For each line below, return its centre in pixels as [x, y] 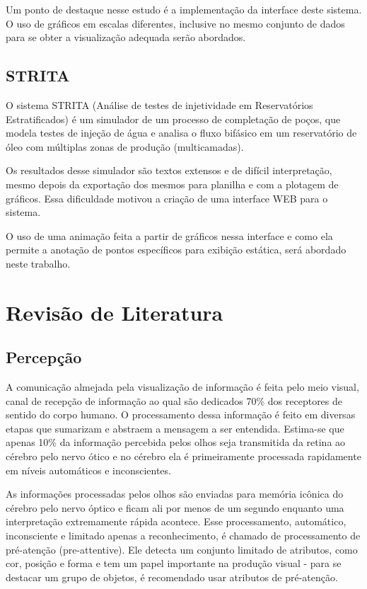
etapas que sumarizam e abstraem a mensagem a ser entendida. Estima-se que [175, 428]
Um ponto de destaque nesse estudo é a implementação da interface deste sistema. [184, 9]
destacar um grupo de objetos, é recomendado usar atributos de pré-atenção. [172, 577]
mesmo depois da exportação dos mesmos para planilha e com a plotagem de [172, 184]
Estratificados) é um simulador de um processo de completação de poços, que [173, 119]
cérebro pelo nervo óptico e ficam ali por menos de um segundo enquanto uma [175, 507]
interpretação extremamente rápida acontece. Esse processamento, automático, [176, 521]
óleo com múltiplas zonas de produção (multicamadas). [125, 146]
